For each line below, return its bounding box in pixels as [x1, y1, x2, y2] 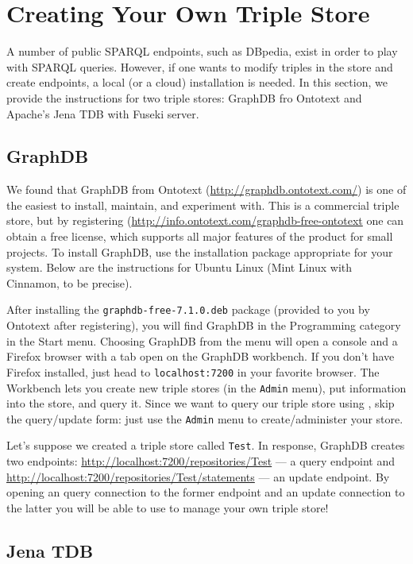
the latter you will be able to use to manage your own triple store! [6, 499, 329, 516]
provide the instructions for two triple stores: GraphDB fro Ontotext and [6, 89, 362, 106]
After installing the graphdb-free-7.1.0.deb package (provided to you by [6, 301, 370, 318]
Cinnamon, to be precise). [6, 274, 133, 291]
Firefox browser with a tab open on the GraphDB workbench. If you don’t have [6, 348, 395, 365]
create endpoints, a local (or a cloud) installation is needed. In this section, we [6, 74, 388, 91]
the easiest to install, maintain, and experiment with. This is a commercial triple [6, 196, 399, 213]
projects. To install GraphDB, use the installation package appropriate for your [6, 243, 393, 260]
